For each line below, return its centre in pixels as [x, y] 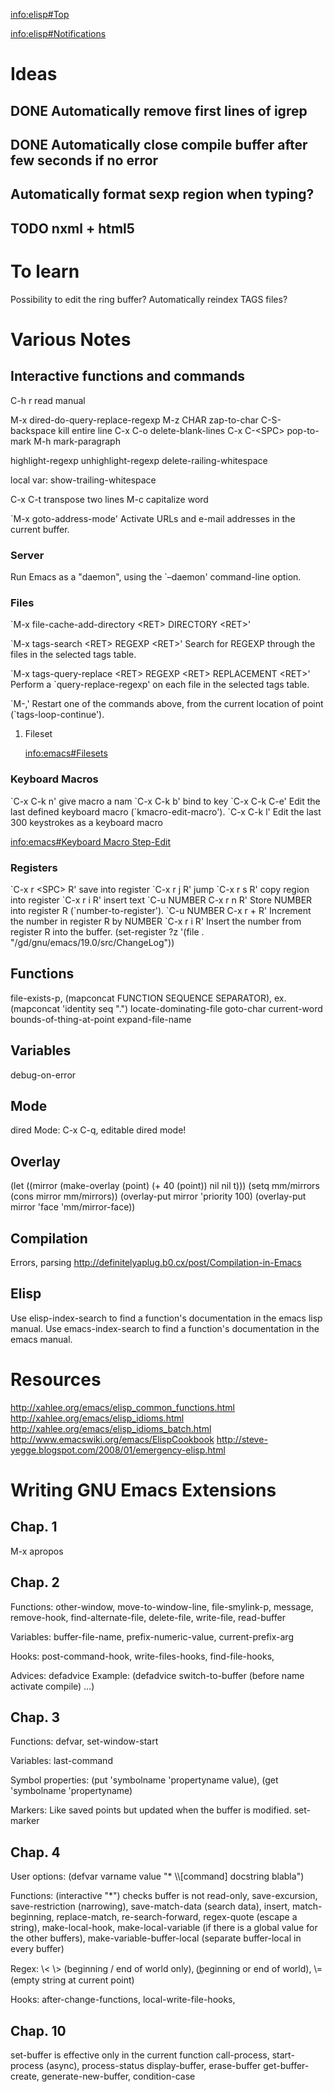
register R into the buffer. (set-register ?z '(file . [107, 931]
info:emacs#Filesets [66, 753]
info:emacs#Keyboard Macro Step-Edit [91, 841]
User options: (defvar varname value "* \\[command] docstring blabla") [157, 1876]
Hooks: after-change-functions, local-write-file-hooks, [123, 2000]
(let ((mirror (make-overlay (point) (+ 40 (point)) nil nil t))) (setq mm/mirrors [165, 1186]
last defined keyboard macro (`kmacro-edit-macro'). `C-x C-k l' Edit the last [166, 811]
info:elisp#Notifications [58, 33]
